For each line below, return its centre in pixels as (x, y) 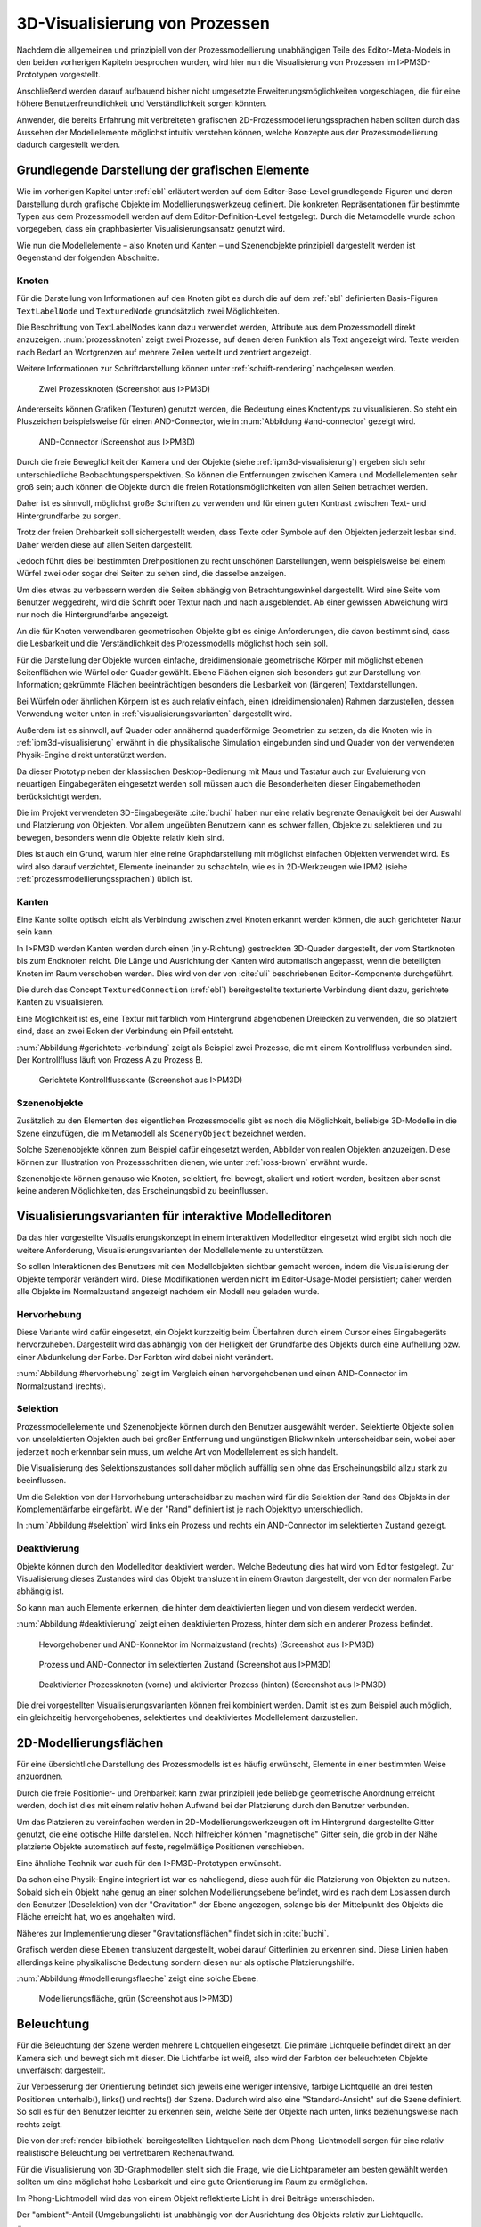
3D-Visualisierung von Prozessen (143, 23)
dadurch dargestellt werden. (68, 145)
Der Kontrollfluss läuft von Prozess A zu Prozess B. (110, 1059)
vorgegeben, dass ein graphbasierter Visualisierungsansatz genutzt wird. (151, 229)
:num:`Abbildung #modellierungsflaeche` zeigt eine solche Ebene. (137, 1978)
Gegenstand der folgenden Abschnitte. (88, 257)
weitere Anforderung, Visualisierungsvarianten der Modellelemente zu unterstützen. (170, 1250)
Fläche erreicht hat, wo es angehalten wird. (96, 1917)
